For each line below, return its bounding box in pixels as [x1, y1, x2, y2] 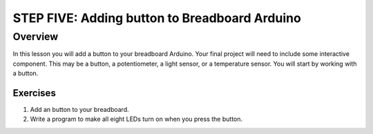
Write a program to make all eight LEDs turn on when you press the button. [30, 115, 243, 124]
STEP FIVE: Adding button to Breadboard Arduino [12, 10, 302, 26]
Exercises [12, 87, 57, 99]
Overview [12, 30, 59, 43]
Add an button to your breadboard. [30, 106, 129, 114]
